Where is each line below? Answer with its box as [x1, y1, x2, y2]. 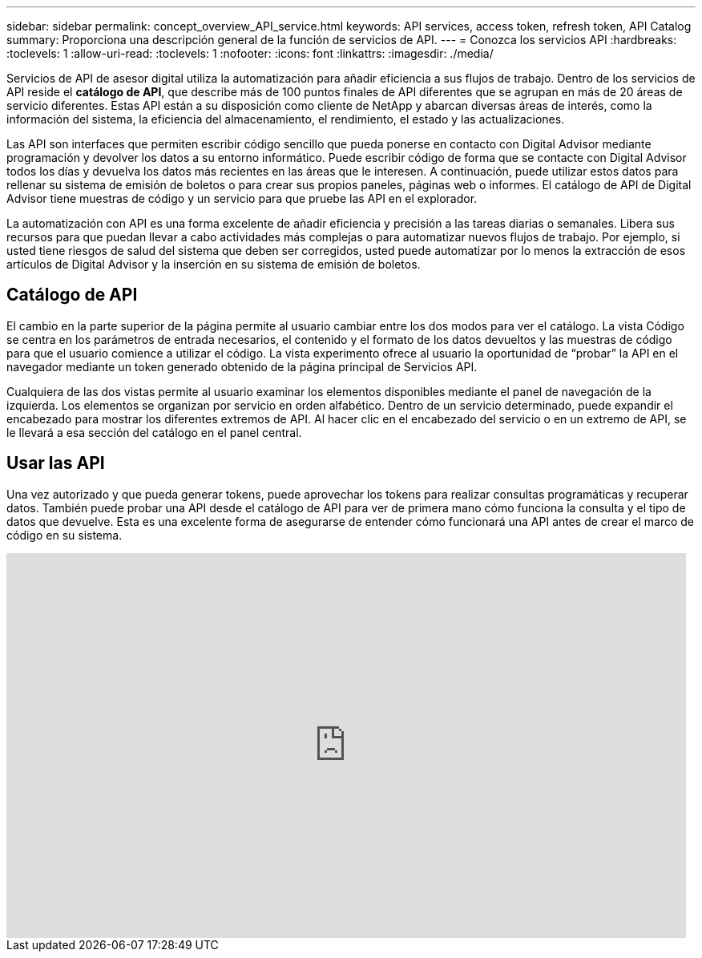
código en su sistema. [6, 528, 123, 542]
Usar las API [6, 453, 105, 474]
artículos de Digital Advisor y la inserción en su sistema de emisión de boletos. [6, 257, 421, 271]
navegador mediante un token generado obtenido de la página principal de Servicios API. [6, 359, 478, 374]
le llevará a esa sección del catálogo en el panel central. [6, 425, 302, 439]
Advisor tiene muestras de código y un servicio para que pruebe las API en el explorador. [6, 192, 478, 205]
